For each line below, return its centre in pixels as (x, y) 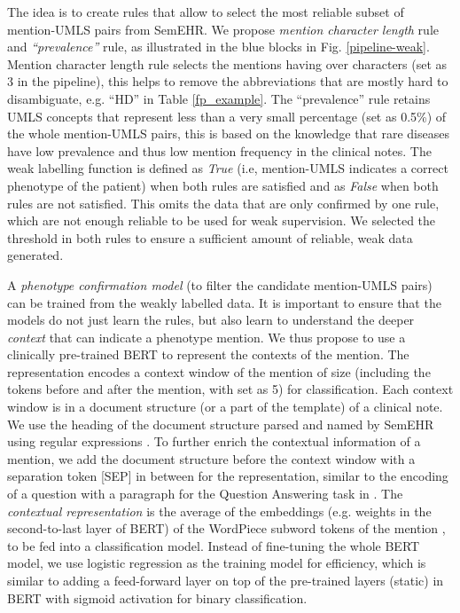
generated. (35, 255)
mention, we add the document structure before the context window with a (211, 458)
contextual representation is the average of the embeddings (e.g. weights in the (219, 511)
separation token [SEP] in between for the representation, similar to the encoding (228, 476)
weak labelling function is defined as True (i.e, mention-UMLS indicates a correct (228, 168)
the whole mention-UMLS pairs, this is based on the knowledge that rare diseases (228, 134)
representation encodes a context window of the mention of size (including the (219, 371)
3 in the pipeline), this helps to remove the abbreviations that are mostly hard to (228, 81)
